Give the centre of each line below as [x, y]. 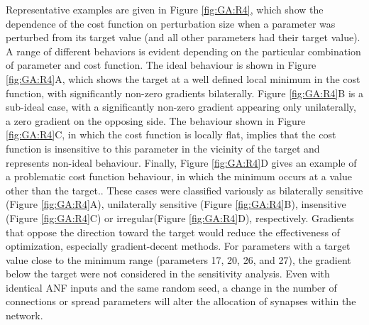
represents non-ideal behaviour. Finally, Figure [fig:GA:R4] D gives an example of [181, 162]
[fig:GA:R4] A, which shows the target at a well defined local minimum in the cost [183, 78]
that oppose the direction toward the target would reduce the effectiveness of [173, 232]
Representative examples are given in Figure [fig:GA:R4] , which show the [165, 9]
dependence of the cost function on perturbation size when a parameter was [171, 23]
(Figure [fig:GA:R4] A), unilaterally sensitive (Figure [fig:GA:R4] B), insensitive [176, 204]
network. [24, 315]
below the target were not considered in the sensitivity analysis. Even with [168, 274]
